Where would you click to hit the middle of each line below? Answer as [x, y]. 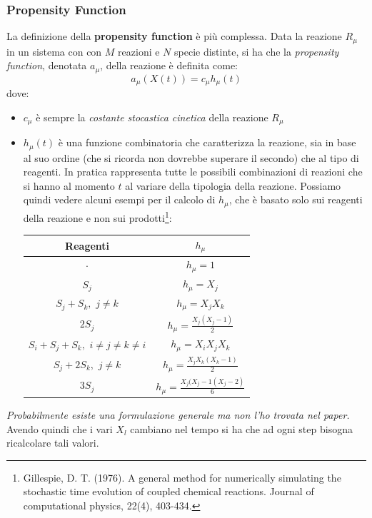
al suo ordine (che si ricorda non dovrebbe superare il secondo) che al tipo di [191, 157]
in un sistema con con [54, 51]
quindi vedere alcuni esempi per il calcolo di [119, 199]
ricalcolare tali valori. [53, 443]
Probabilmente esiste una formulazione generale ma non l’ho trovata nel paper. [178, 415]
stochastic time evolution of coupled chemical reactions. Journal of [169, 491]
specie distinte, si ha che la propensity [257, 51]
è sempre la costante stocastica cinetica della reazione [152, 117]
